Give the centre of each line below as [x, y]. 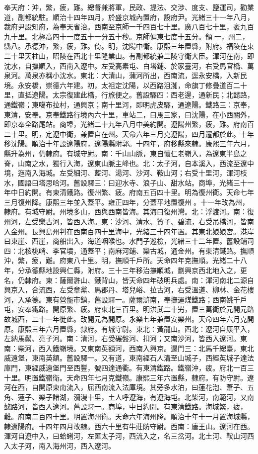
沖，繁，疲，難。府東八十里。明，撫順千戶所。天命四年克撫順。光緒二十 [122, 260]
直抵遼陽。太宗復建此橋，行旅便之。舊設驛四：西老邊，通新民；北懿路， [136, 95]
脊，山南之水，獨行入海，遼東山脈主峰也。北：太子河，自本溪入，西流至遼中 [129, 163]
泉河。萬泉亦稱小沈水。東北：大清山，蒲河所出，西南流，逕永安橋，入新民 [126, 75]
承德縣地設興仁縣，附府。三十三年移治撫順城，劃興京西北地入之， [132, 270]
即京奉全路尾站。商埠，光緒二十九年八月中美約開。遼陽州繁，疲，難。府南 [126, 124]
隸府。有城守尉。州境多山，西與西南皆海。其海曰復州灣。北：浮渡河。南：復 [129, 212]
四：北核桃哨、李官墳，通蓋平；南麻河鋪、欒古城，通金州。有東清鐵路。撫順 [129, 250]
